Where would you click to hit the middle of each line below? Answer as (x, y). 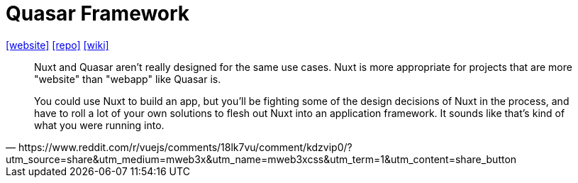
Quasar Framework (98, 13)
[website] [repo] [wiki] (57, 45)
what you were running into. (99, 125)
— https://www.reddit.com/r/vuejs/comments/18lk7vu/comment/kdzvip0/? (179, 147)
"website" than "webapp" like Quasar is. (128, 79)
